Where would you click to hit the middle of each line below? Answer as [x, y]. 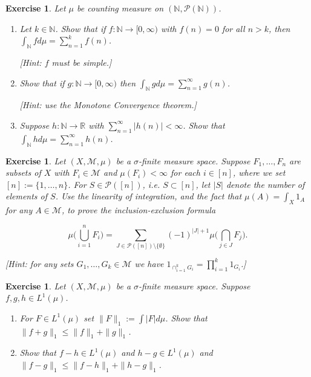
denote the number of [265, 184]
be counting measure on [120, 8]
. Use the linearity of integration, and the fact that [149, 196]
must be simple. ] [82, 62]
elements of [27, 196]
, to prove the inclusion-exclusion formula [139, 210]
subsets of [23, 172]
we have [149, 263]
